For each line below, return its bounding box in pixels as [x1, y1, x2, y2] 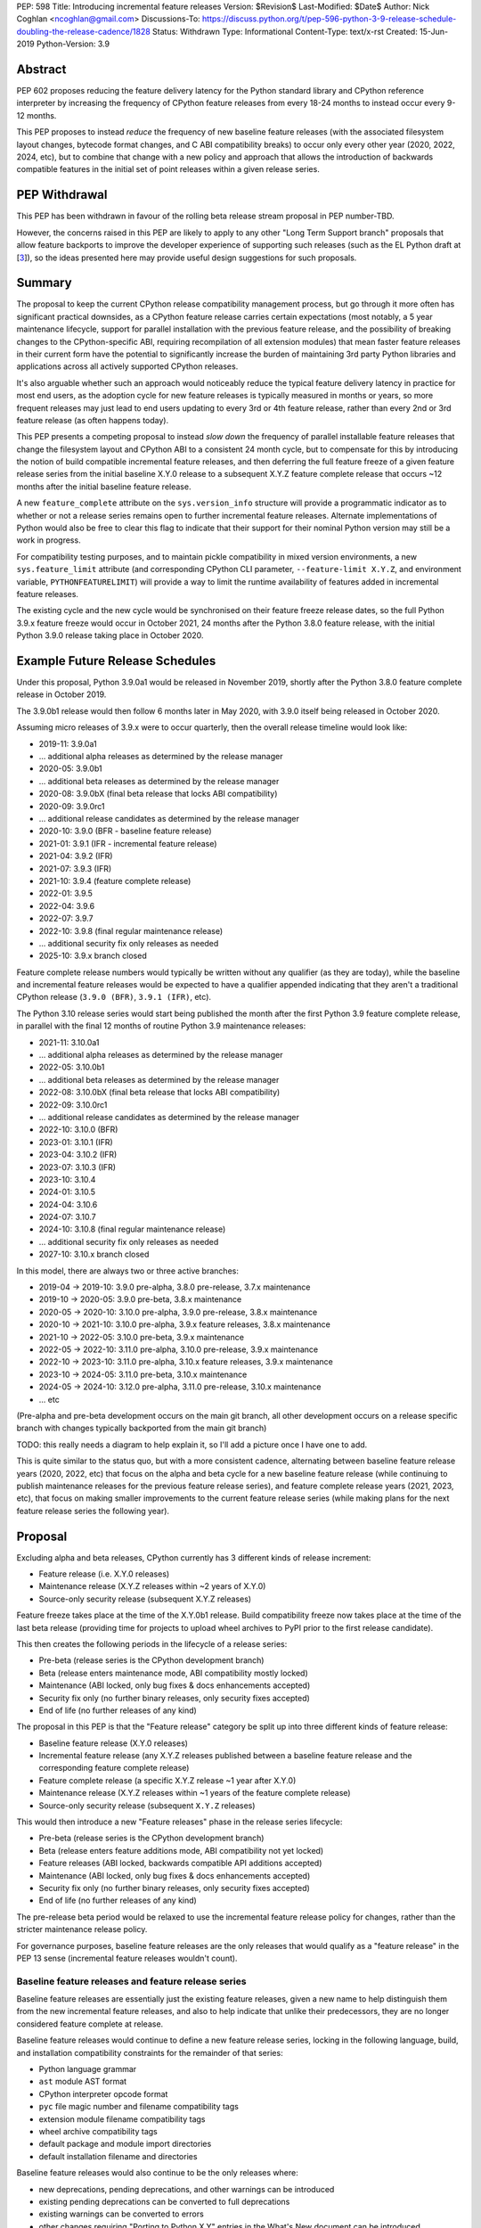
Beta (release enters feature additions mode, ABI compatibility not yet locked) [38, 1845, 324, 1855]
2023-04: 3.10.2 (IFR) [38, 1150, 118, 1160]
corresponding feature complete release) [38, 1763, 190, 1773]
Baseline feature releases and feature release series [16, 1975, 247, 1987]
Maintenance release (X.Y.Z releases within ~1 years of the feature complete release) [38, 1788, 351, 1798]
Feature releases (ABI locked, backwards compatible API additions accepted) [38, 1858, 322, 1869]
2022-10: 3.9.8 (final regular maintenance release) [38, 925, 224, 936]
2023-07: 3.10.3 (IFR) [38, 1161, 116, 1172]
